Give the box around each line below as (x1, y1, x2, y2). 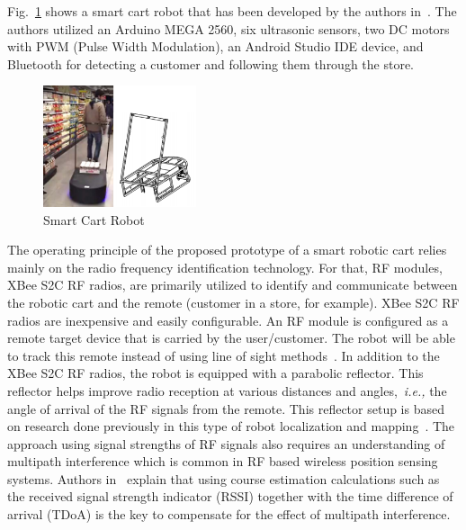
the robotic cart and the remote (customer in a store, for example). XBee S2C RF (7, 292, 460, 311)
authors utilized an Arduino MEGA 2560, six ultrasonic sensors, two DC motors (7, 19, 450, 38)
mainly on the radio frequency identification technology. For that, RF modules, (7, 257, 443, 276)
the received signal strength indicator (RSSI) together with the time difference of (7, 487, 453, 506)
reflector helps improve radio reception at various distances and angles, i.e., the (7, 381, 447, 400)
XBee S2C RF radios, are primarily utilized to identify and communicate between (7, 275, 458, 294)
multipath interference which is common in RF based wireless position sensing (7, 452, 438, 471)
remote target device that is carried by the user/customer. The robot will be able (7, 328, 455, 347)
